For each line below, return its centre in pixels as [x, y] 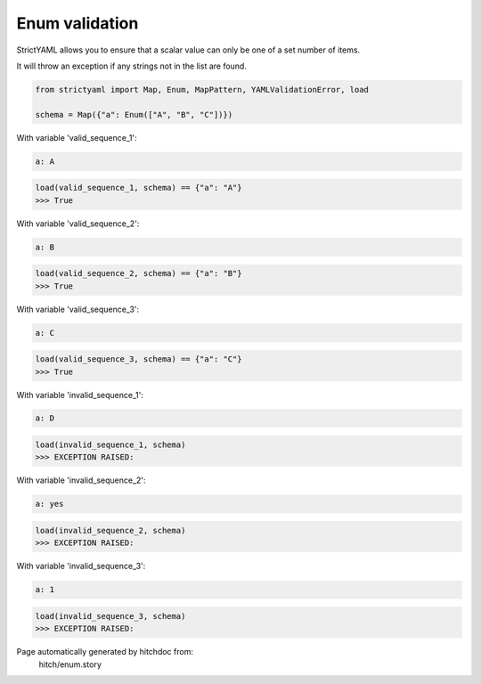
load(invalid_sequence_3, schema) [110, 616]
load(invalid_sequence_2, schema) [110, 530]
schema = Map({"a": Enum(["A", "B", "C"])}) [134, 114]
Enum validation [77, 23]
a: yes [49, 504]
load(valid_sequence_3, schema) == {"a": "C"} [139, 359]
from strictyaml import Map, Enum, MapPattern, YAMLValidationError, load [202, 90]
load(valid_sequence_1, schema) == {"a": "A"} [139, 188]
